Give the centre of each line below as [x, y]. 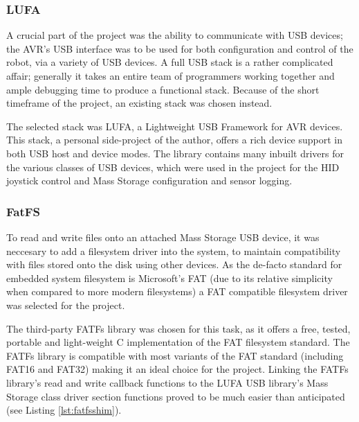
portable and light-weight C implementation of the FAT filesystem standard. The [178, 342]
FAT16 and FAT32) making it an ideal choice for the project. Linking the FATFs [177, 369]
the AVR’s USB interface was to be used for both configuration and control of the [180, 48]
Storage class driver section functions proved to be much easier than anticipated [176, 396]
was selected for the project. [66, 305]
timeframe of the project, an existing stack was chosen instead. [139, 103]
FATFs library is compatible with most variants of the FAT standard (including [175, 355]
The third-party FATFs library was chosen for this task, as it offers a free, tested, [178, 328]
